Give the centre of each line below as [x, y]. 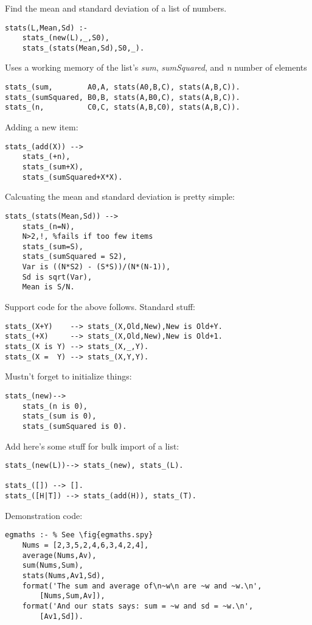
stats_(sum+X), [53, 167]
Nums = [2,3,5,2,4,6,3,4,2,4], [85, 546]
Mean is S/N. [48, 287]
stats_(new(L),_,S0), [66, 38]
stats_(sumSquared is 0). [75, 426]
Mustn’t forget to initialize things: [68, 376]
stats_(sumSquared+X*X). [72, 177]
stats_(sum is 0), [59, 416]
